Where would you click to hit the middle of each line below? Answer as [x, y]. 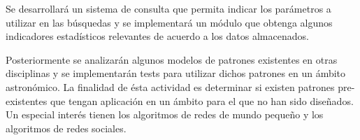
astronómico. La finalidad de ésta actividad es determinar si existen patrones [170, 86]
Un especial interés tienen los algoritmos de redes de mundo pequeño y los [165, 114]
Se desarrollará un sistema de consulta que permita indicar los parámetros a [168, 8]
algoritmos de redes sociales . [66, 128]
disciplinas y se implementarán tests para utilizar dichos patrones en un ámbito [176, 73]
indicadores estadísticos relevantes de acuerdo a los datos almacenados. [157, 36]
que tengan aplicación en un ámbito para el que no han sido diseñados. [202, 100]
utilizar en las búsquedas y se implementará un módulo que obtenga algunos [169, 22]
